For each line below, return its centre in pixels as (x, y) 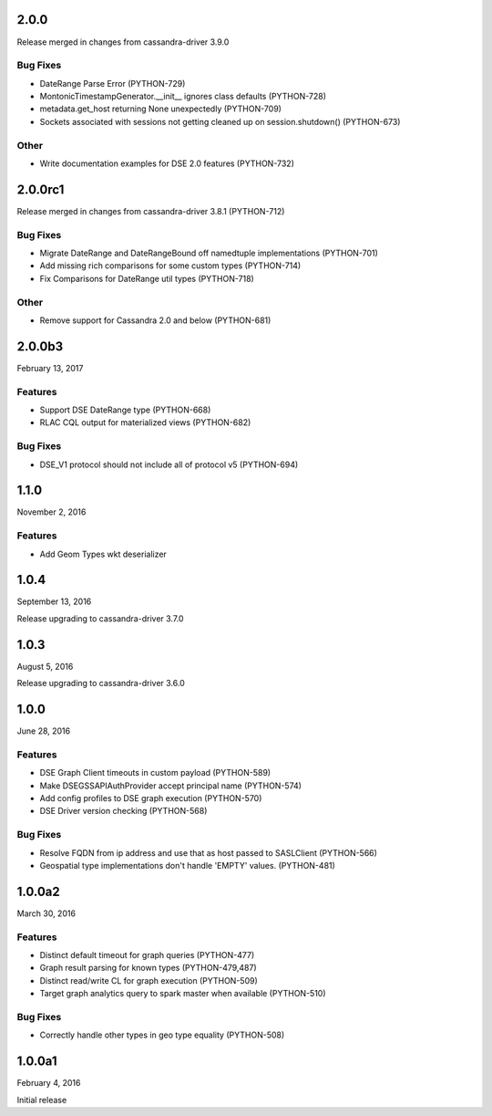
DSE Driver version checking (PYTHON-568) (123, 811)
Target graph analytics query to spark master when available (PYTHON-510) (183, 994)
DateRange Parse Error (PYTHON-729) (113, 83)
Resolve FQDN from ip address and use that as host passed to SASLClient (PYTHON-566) (209, 852)
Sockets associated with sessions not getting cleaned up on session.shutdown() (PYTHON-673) (220, 121)
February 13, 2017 (50, 368)
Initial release (42, 1100)
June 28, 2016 (44, 731)
